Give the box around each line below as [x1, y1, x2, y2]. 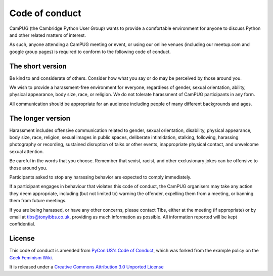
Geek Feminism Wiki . [9, 254, 53, 260]
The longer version [9, 114, 71, 122]
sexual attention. [9, 148, 44, 154]
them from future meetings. [9, 198, 67, 204]
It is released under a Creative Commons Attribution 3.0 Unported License [9, 264, 164, 270]
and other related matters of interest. [9, 32, 86, 38]
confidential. [9, 221, 35, 227]
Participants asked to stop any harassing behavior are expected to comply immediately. [9, 174, 192, 180]
